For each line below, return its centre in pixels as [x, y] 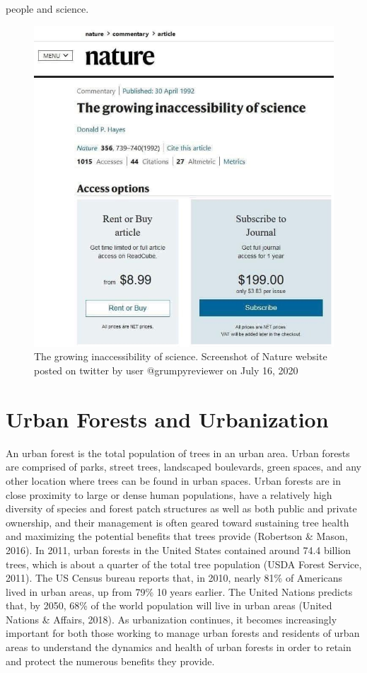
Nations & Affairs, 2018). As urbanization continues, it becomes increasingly [171, 619]
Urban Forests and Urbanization [167, 419]
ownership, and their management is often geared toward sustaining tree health [177, 522]
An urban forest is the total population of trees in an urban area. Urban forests [178, 453]
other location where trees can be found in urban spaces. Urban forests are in [173, 480]
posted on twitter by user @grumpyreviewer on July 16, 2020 [166, 370]
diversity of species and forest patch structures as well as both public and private [181, 508]
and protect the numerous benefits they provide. [110, 661]
